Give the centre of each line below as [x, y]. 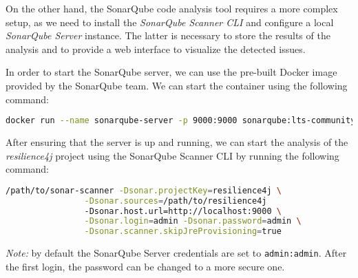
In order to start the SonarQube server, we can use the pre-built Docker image [171, 72]
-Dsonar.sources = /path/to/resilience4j [176, 201]
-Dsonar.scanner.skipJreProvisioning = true [183, 232]
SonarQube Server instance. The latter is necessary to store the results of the [168, 35]
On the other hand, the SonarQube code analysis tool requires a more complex [172, 8]
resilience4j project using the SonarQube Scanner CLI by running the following [172, 155]
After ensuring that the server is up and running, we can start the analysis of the [177, 142]
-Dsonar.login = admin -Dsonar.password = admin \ [193, 221]
